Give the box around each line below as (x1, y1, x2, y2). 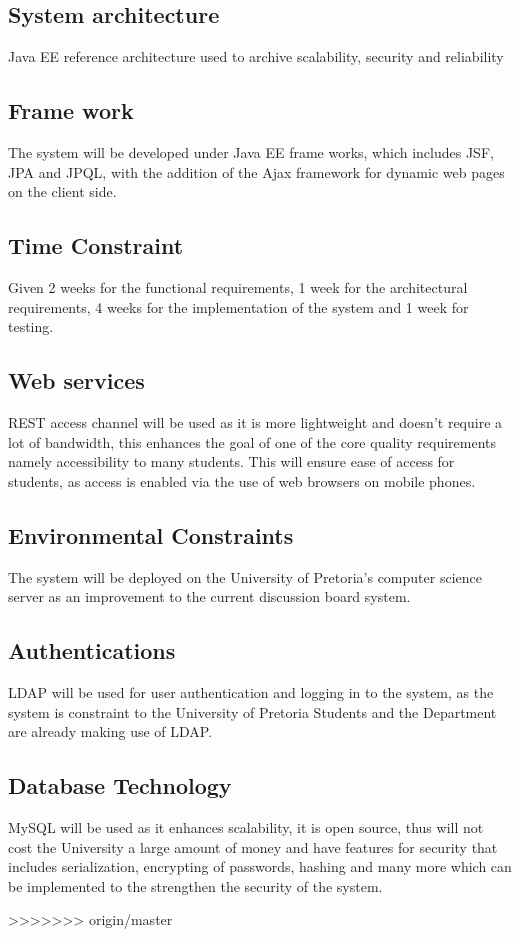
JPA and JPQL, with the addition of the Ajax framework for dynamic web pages (8, 161, 505, 182)
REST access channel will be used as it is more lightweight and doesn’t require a (8, 411, 503, 432)
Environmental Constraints (8, 519, 294, 550)
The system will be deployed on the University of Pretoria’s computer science (8, 566, 482, 587)
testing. (8, 316, 54, 337)
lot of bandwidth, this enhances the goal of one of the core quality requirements (8, 431, 497, 452)
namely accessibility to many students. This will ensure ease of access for (8, 451, 455, 472)
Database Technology (8, 770, 232, 801)
